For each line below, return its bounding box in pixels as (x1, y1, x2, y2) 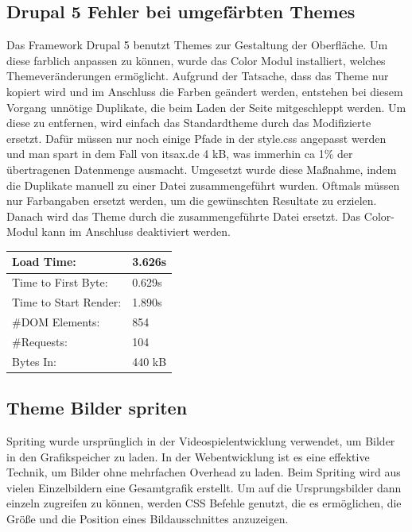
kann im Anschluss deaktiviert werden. (41, 223, 231, 240)
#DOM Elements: (12, 313, 100, 330)
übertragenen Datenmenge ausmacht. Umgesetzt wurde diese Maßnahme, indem (6, 160, 397, 177)
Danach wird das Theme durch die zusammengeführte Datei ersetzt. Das (6, 207, 361, 224)
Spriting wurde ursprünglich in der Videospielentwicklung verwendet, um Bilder (6, 432, 395, 449)
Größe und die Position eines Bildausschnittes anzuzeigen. (6, 510, 289, 526)
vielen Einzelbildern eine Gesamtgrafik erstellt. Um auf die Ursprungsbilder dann (6, 479, 402, 495)
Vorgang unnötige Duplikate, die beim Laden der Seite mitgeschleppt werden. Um (6, 98, 406, 115)
